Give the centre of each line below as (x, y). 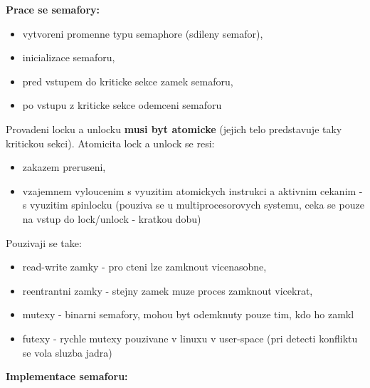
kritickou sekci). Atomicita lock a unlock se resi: (110, 143)
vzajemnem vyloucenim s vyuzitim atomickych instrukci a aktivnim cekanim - (192, 190)
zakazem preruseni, (64, 167)
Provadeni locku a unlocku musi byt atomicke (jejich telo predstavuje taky (174, 129)
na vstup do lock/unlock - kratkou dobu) (112, 218)
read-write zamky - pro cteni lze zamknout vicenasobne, (144, 267)
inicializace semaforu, (69, 57)
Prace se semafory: (53, 9)
